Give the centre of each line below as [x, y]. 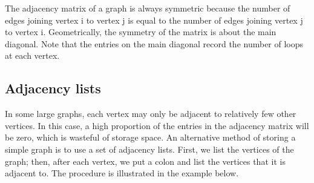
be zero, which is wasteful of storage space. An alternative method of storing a [150, 137]
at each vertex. [32, 55]
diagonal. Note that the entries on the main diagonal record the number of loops [154, 43]
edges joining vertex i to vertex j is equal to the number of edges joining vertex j [154, 20]
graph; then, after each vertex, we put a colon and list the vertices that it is [145, 161]
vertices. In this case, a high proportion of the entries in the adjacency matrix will [157, 125]
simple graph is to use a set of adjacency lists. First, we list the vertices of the [149, 149]
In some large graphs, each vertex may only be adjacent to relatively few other [151, 114]
